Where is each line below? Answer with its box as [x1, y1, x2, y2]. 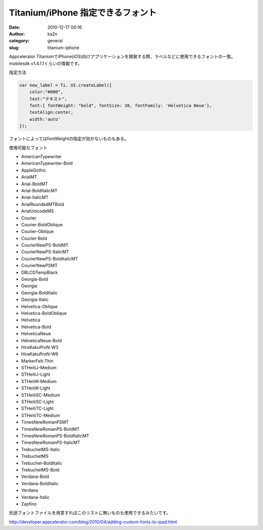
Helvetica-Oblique [21, 303, 58, 309]
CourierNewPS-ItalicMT [21, 249, 69, 255]
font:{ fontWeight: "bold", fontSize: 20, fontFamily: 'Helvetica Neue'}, [29, 103, 212, 109]
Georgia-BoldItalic [21, 290, 58, 295]
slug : [9, 44, 19, 51]
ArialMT [21, 174, 38, 180]
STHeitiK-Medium [21, 378, 57, 384]
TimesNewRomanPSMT [21, 419, 69, 425]
